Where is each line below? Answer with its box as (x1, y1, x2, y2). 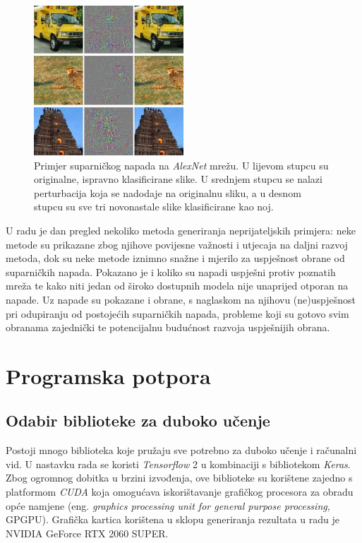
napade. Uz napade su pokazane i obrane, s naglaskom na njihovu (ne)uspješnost (6, 292, 356, 306)
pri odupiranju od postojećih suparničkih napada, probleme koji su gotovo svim (6, 306, 349, 321)
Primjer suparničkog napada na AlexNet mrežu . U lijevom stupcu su (34, 157, 329, 172)
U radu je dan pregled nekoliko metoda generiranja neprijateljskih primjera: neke (6, 222, 356, 237)
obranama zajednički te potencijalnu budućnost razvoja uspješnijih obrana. (6, 320, 330, 335)
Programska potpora (6, 361, 211, 390)
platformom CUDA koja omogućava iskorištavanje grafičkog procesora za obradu (6, 484, 354, 499)
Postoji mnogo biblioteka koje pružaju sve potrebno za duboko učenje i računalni (6, 443, 357, 458)
